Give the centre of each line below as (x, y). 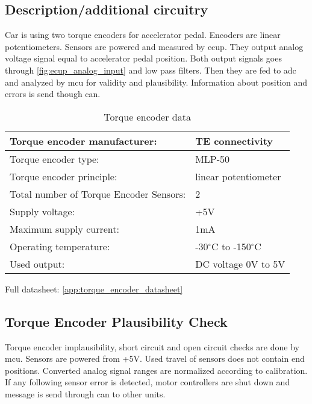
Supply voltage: (42, 211)
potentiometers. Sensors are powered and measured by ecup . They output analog (154, 46)
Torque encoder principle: (64, 176)
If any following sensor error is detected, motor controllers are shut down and (148, 382)
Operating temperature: (60, 246)
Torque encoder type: (55, 159)
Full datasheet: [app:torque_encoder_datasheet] (94, 289)
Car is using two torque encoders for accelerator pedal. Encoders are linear (143, 35)
